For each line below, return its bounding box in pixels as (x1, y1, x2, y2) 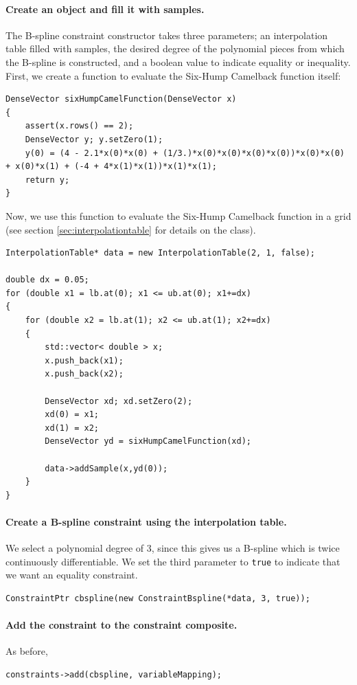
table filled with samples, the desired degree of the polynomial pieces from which (5, 41, 345, 56)
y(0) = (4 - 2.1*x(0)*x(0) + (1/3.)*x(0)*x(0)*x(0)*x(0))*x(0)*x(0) (25, 148, 345, 158)
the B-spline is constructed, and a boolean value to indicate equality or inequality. (5, 54, 351, 69)
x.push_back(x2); (45, 369, 124, 379)
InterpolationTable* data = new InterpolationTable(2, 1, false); (5, 248, 316, 258)
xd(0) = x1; (45, 409, 100, 420)
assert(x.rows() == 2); (25, 121, 134, 131)
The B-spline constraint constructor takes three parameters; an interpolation (5, 27, 328, 42)
